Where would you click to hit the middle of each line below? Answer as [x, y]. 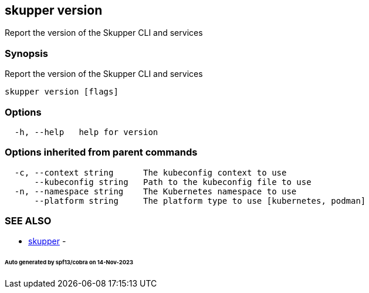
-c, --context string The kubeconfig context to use [150, 172]
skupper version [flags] [62, 92]
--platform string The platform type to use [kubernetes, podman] [200, 201]
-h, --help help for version [86, 132]
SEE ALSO [28, 221]
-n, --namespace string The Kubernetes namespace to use [155, 191]
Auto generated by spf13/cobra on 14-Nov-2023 [69, 262]
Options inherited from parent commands [101, 152]
